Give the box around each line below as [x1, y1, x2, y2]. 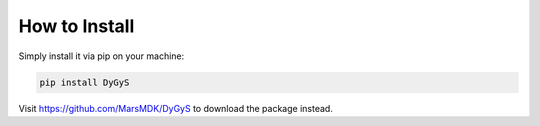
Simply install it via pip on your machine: [18, 50, 185, 62]
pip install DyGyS [39, 76, 130, 88]
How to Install [18, 15, 135, 37]
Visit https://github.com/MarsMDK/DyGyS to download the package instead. [18, 102, 334, 114]
